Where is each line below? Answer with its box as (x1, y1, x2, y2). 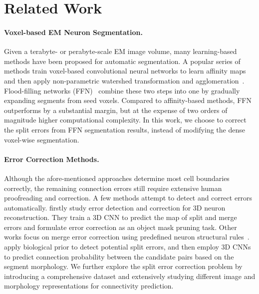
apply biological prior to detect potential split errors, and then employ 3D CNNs (4, 241, 251, 252)
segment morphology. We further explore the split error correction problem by (4, 261, 243, 271)
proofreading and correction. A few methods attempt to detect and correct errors (4, 192, 253, 203)
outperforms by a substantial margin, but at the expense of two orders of (4, 104, 228, 115)
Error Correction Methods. (4, 153, 99, 164)
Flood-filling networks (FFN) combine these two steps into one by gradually (4, 85, 240, 95)
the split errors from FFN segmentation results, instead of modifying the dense (4, 124, 245, 134)
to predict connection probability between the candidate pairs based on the (4, 251, 234, 261)
